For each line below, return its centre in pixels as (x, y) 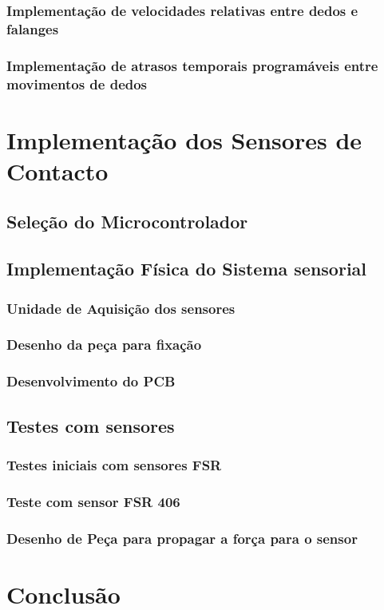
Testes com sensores (91, 425)
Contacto (57, 170)
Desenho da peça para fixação (104, 345)
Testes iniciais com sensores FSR (114, 464)
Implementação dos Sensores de (184, 139)
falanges (33, 28)
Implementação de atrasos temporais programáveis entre (192, 65)
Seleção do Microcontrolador (127, 222)
